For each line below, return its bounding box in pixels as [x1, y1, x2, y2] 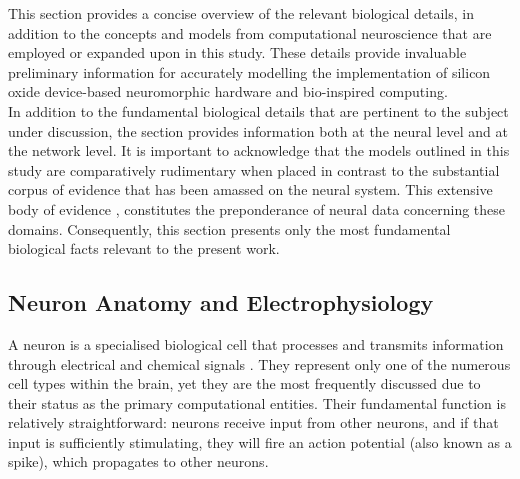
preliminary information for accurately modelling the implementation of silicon [8, 61, 491, 82]
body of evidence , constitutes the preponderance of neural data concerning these [8, 198, 506, 219]
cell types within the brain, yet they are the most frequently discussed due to [8, 373, 481, 394]
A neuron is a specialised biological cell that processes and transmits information [8, 333, 504, 354]
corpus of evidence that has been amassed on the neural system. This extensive [8, 179, 493, 200]
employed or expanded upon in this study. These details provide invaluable [8, 42, 467, 63]
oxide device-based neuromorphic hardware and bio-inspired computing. [8, 81, 448, 102]
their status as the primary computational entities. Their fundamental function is [8, 392, 506, 413]
